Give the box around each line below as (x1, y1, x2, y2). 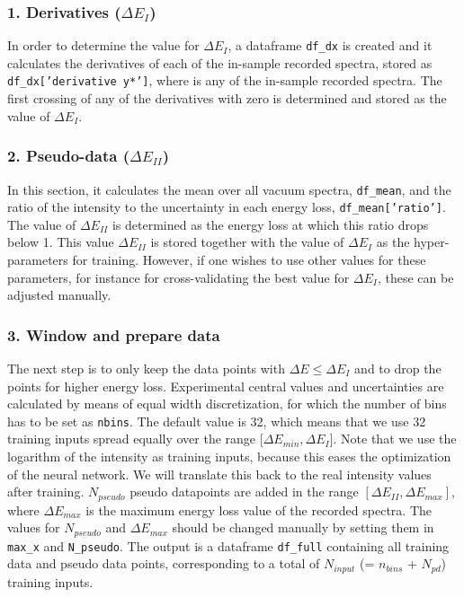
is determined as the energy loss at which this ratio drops (112, 215, 429, 233)
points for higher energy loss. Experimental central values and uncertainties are (7, 376, 444, 395)
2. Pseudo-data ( (7, 145, 130, 167)
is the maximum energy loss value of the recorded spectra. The (85, 500, 432, 519)
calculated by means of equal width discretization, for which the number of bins (7, 394, 447, 413)
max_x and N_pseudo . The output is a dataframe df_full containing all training (7, 536, 450, 555)
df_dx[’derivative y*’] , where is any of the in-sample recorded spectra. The (7, 71, 442, 90)
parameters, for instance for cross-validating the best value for (7, 268, 350, 286)
